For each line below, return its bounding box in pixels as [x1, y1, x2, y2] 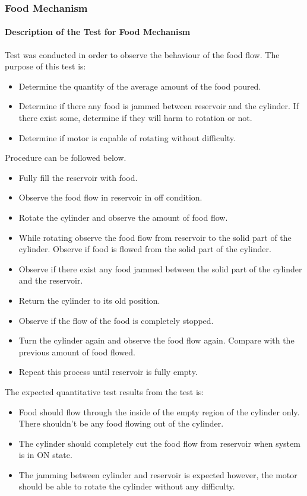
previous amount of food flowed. [18, 345, 135, 358]
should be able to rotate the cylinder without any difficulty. [18, 480, 235, 492]
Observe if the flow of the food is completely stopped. [18, 314, 214, 326]
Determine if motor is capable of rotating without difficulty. [18, 131, 236, 144]
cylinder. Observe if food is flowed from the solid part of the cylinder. [18, 243, 271, 255]
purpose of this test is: [5, 60, 86, 72]
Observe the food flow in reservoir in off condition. [18, 191, 202, 204]
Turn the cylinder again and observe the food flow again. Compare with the [18, 334, 295, 346]
